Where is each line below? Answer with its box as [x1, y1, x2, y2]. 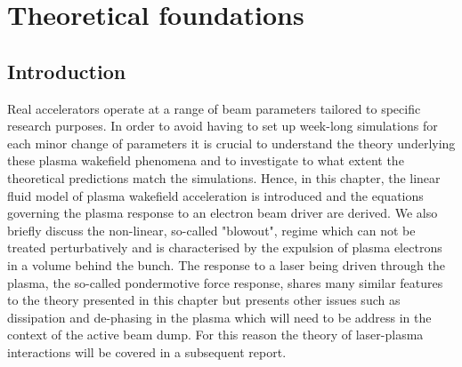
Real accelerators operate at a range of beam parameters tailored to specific [7, 99, 421, 117]
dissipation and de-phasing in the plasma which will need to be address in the [7, 307, 432, 326]
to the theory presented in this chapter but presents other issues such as [7, 291, 401, 309]
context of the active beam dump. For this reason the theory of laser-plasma [7, 325, 424, 344]
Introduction [7, 57, 126, 84]
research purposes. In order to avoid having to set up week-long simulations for [7, 116, 438, 135]
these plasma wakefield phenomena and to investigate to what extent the [7, 151, 404, 170]
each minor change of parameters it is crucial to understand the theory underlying [7, 133, 456, 152]
